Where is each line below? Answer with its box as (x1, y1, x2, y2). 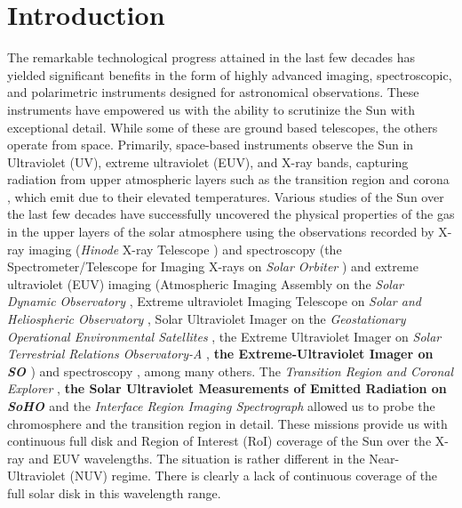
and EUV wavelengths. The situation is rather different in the (28, 448, 365, 467)
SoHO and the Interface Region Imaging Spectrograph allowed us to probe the (7, 397, 435, 415)
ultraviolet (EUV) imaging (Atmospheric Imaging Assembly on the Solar (7, 274, 403, 293)
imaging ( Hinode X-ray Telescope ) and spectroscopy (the (28, 239, 342, 258)
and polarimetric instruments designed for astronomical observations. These (7, 83, 419, 101)
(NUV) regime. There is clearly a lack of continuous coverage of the (69, 466, 438, 485)
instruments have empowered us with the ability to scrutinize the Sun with (7, 100, 415, 118)
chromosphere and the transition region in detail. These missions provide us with (7, 414, 448, 432)
